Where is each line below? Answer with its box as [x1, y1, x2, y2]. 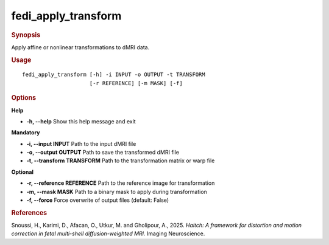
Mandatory [11, 129, 40, 136]
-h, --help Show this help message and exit [26, 117, 136, 125]
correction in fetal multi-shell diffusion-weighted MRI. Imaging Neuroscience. [11, 230, 205, 237]
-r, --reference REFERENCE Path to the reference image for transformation [26, 179, 215, 187]
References [11, 209, 48, 217]
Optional [11, 168, 34, 176]
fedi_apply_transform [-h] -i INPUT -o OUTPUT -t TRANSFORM [22, 71, 205, 78]
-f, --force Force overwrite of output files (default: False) [26, 196, 169, 204]
